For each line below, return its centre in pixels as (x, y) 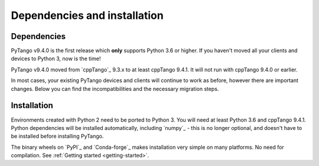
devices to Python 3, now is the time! (56, 58)
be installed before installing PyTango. (57, 136)
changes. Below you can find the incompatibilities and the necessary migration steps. (115, 89)
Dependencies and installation (87, 15)
